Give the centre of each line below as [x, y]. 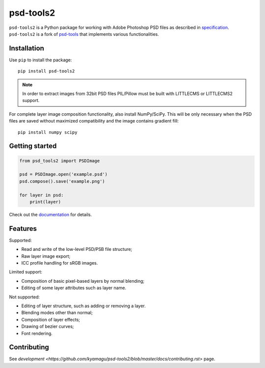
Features [23, 229]
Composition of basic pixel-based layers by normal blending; [83, 281]
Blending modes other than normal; [57, 313]
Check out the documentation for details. [51, 214]
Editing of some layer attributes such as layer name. [74, 288]
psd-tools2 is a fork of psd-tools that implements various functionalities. [84, 34]
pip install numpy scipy [48, 132]
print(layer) [45, 202]
